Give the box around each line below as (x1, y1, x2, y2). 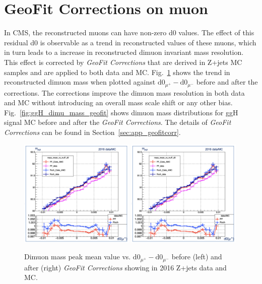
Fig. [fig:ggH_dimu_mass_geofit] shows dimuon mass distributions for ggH (4, 107, 238, 117)
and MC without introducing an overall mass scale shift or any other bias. (4, 97, 233, 108)
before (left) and (171, 251, 222, 262)
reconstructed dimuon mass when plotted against (4, 77, 156, 87)
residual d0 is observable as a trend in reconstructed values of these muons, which (4, 37, 256, 47)
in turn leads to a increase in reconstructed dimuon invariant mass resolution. (4, 47, 244, 57)
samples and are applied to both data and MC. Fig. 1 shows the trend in (4, 66, 230, 77)
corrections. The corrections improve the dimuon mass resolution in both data (4, 87, 245, 98)
